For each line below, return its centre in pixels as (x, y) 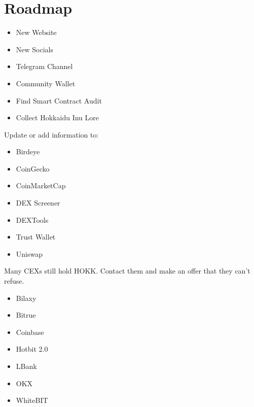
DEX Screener (38, 203)
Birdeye (28, 151)
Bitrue (26, 315)
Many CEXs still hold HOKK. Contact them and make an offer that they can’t (127, 271)
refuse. (14, 281)
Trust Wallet (36, 237)
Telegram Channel (44, 66)
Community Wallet (46, 83)
